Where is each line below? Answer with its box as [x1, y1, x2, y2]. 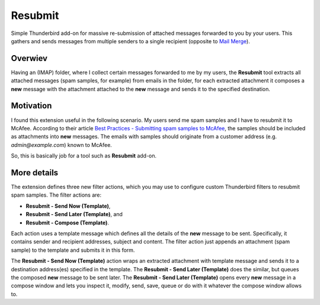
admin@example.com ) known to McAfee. [11, 141, 112, 148]
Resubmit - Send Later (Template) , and [25, 211, 123, 218]
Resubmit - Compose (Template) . [25, 219, 110, 226]
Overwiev [11, 53, 47, 63]
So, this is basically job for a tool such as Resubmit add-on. [11, 152, 157, 159]
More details [11, 168, 59, 178]
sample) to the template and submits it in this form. [11, 246, 135, 253]
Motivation [11, 101, 52, 111]
